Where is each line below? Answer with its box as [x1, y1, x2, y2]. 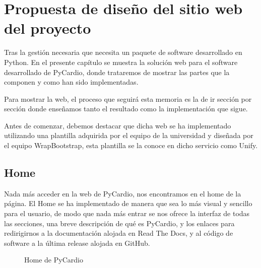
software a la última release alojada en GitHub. [4, 237, 150, 248]
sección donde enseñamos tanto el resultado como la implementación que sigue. [4, 103, 248, 114]
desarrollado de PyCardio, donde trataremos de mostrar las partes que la [4, 66, 230, 77]
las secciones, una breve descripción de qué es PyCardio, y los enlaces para [4, 218, 235, 228]
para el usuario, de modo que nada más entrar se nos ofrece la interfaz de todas [4, 208, 250, 219]
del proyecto [4, 18, 91, 38]
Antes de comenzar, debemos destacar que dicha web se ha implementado [4, 120, 231, 130]
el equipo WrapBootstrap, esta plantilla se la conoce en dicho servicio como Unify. [4, 140, 258, 151]
